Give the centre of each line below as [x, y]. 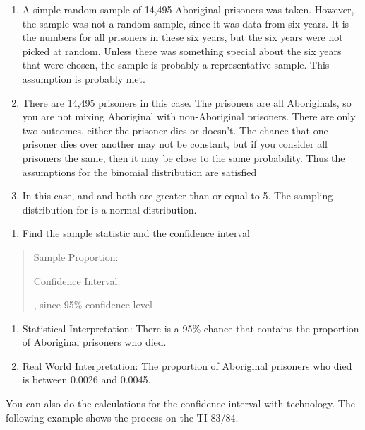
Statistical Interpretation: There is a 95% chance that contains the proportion [191, 328]
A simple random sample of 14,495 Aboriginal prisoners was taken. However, [188, 9]
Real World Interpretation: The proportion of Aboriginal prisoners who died [187, 365]
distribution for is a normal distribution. [109, 209]
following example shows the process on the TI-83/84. [122, 417]
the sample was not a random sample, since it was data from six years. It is [186, 23]
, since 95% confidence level [93, 304]
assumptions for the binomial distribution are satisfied [139, 172]
